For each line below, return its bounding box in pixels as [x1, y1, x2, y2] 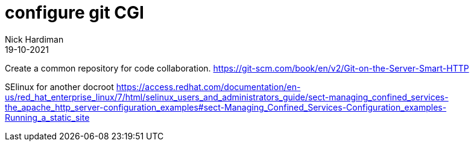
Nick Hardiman [5, 34, 64, 44]
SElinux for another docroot [5, 81, 114, 92]
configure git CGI [5, 2, 144, 23]
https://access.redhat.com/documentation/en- [116, 81, 301, 92]
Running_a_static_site [5, 112, 90, 123]
